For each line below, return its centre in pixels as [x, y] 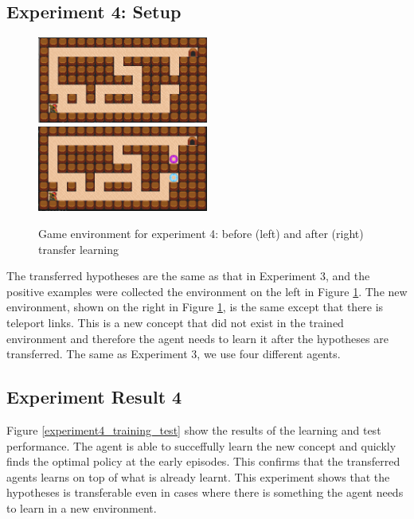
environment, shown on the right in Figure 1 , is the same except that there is [195, 307]
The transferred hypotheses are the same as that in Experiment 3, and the [188, 276]
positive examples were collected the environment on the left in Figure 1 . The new [207, 291]
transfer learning [78, 249]
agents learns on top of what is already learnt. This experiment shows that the [198, 476]
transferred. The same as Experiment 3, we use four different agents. [174, 354]
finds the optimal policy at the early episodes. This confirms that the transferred [203, 461]
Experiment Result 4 [94, 397]
